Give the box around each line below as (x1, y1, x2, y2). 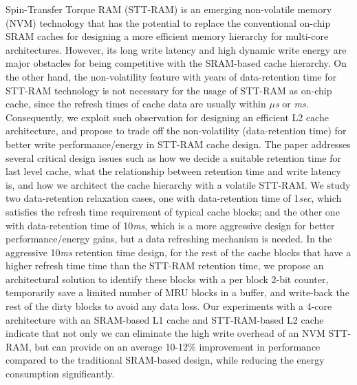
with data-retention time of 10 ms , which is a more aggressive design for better (6, 218, 335, 232)
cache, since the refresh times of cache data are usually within (6, 96, 266, 111)
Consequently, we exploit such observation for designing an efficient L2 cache (6, 110, 329, 124)
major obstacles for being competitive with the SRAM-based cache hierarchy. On (6, 56, 347, 70)
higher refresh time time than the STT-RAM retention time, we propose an (6, 258, 324, 273)
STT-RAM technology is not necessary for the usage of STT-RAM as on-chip (6, 83, 332, 97)
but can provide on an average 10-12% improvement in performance (34, 339, 321, 353)
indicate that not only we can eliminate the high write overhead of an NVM (6, 326, 325, 340)
